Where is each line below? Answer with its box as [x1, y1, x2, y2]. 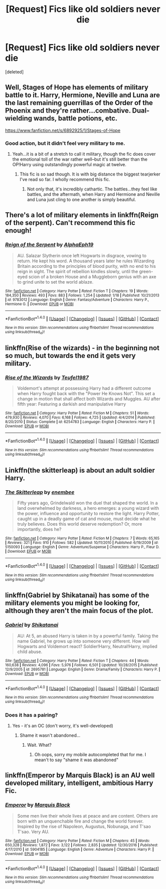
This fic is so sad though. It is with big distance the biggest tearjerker [19, 171, 161, 177]
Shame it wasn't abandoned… [19, 732, 81, 738]
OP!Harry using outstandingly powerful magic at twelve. [12, 162, 126, 168]
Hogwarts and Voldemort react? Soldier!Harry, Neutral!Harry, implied [17, 643, 158, 649]
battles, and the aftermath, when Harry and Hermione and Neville [27, 191, 160, 197]
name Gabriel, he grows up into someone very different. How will [17, 638, 150, 644]
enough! [5, 227, 32, 235]
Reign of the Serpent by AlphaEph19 [5, 241, 94, 248]
